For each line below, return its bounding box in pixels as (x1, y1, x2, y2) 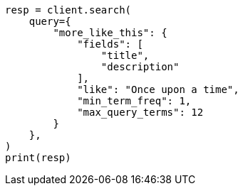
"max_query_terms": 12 (77, 107, 204, 118)
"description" (100, 61, 180, 72)
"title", (100, 50, 150, 61)
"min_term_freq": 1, (77, 95, 192, 107)
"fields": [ (77, 38, 143, 50)
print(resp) (5, 152, 71, 163)
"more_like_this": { (53, 27, 167, 38)
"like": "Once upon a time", (77, 84, 239, 95)
